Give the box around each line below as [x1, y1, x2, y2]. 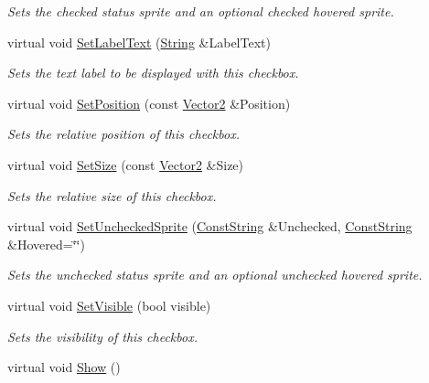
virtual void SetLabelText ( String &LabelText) [7, 32, 271, 51]
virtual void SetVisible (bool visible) [7, 295, 211, 314]
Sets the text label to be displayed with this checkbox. [7, 63, 299, 82]
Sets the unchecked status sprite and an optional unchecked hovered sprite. [7, 265, 423, 284]
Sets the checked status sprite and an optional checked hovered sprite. [7, 2, 394, 20]
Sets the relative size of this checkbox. [7, 186, 217, 205]
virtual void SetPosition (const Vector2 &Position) [7, 93, 291, 112]
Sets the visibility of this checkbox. [7, 326, 198, 346]
